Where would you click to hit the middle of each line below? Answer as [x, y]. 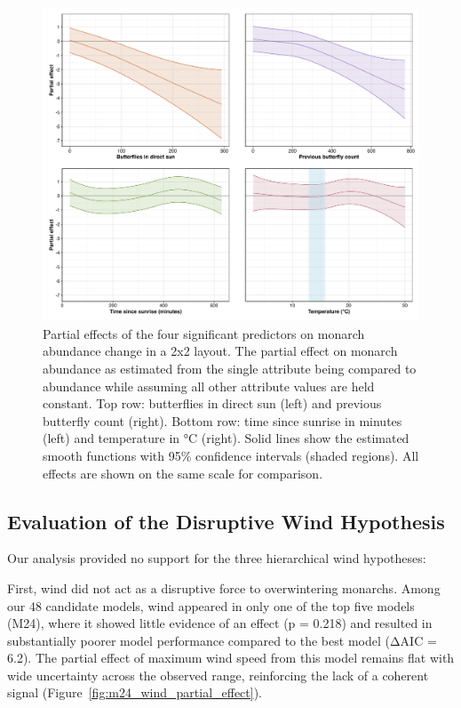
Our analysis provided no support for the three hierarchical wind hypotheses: [217, 558]
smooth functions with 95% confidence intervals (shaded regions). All [231, 455]
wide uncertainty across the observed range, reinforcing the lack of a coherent [218, 675]
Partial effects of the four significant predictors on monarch [204, 333]
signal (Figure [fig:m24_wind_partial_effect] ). [135, 692]
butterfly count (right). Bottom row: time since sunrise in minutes [223, 420]
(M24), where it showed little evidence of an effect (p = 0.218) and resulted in [220, 623]
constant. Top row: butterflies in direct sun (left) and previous [212, 403]
